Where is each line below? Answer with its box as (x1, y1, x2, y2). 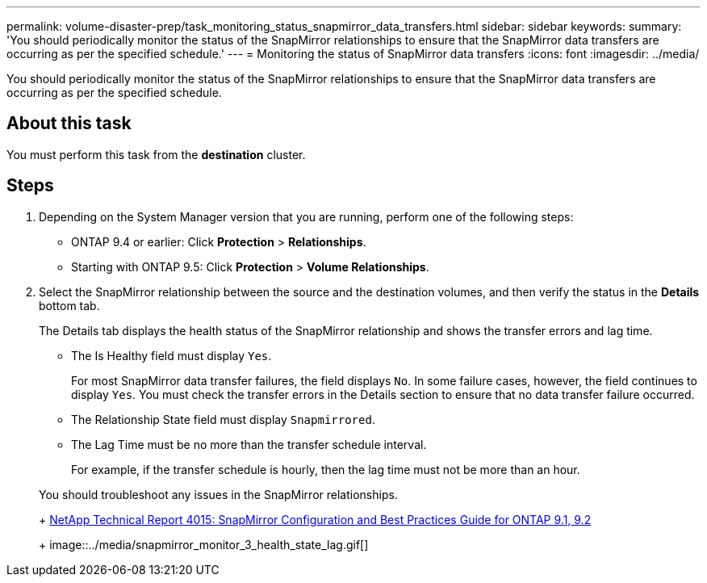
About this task (6, 113, 132, 134)
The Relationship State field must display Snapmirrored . (71, 412, 375, 426)
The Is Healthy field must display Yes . (71, 348, 272, 363)
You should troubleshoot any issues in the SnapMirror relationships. (39, 487, 398, 501)
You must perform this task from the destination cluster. (6, 147, 306, 161)
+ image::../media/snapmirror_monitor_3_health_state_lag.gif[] (39, 537, 369, 552)
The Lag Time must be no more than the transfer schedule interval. (71, 437, 427, 451)
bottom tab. (39, 298, 100, 312)
